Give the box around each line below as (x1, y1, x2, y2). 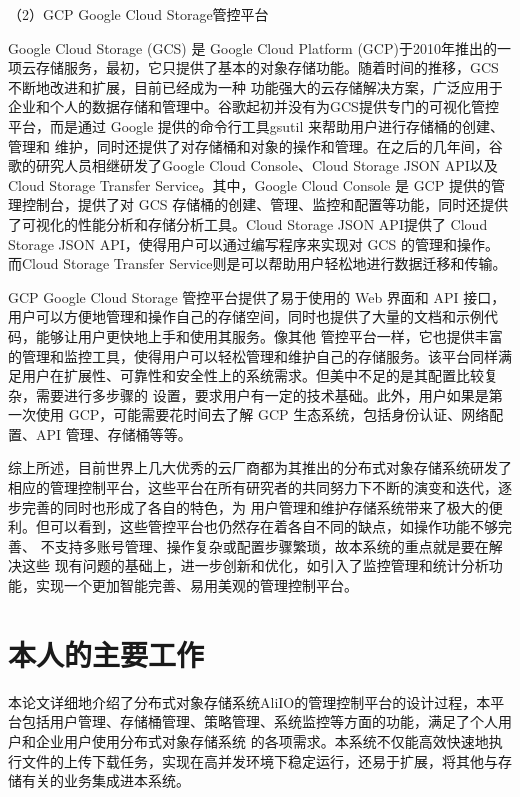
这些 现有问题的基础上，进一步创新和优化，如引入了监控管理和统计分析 (21, 555, 489, 576)
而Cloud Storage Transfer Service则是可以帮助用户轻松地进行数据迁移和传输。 (8, 253, 507, 274)
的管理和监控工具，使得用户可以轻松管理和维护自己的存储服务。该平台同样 (8, 345, 498, 366)
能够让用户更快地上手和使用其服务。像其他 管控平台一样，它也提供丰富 (35, 325, 503, 346)
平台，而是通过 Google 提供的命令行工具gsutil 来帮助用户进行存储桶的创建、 (8, 115, 505, 136)
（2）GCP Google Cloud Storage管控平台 (8, 4, 269, 24)
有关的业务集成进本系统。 (21, 770, 190, 791)
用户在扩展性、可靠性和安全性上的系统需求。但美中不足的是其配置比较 (21, 365, 484, 386)
